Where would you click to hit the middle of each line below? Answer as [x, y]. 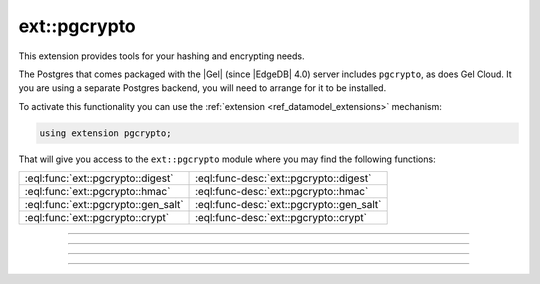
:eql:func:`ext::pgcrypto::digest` [99, 178]
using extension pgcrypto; [105, 133]
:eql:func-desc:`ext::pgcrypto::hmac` [282, 192]
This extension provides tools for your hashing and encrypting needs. [161, 56]
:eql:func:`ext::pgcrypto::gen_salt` [104, 205]
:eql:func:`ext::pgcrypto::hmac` [97, 192]
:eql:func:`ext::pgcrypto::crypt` [97, 218]
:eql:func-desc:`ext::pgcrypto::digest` [283, 178]
